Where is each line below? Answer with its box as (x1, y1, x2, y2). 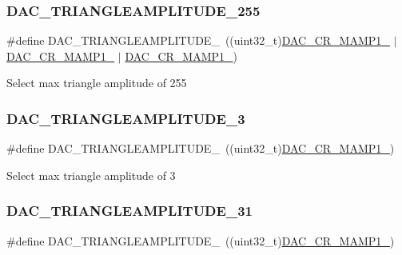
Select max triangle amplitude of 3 (6, 166, 176, 183)
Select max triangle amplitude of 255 (6, 74, 187, 91)
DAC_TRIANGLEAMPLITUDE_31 (6, 201, 253, 221)
